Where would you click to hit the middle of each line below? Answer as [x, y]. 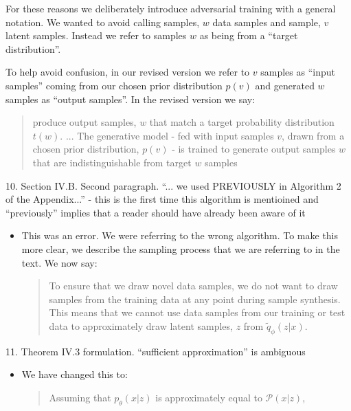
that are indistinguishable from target [112, 162]
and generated [285, 85]
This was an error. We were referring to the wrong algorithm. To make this [180, 235]
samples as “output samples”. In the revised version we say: [131, 99]
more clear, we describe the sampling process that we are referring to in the [181, 248]
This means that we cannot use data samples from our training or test [197, 312]
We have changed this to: [75, 374]
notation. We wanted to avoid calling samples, [103, 22]
